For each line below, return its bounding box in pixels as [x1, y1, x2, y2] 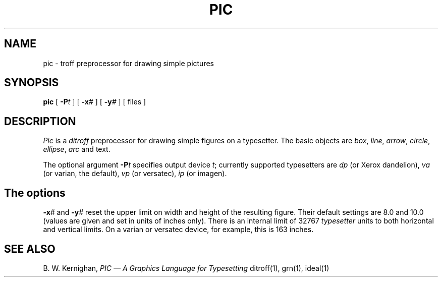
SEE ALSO [4, 242, 56, 255]
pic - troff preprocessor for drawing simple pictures [43, 59, 214, 68]
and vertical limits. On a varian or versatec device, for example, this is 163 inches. [43, 225, 314, 234]
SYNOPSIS [4, 76, 59, 89]
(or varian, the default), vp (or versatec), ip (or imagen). [43, 169, 227, 178]
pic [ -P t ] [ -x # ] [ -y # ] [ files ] [43, 97, 146, 106]
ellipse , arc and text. [43, 145, 111, 154]
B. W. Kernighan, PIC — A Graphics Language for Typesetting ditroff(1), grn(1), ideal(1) [43, 263, 329, 272]
